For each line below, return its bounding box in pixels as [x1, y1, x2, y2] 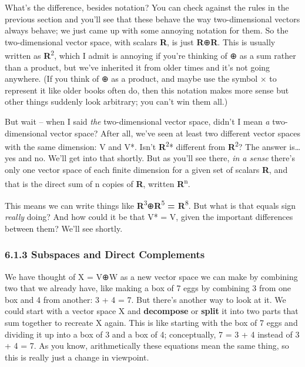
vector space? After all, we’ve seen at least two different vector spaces [50, 126, 300, 139]
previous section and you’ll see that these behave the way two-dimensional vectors [5, 12, 300, 25]
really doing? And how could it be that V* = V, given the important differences [5, 211, 293, 223]
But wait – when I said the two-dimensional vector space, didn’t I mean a [5, 115, 270, 127]
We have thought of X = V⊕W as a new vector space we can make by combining [5, 270, 298, 282]
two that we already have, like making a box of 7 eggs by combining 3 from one [5, 282, 291, 294]
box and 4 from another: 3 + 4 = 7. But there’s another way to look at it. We [5, 293, 286, 305]
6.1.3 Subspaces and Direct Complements [5, 247, 205, 262]
